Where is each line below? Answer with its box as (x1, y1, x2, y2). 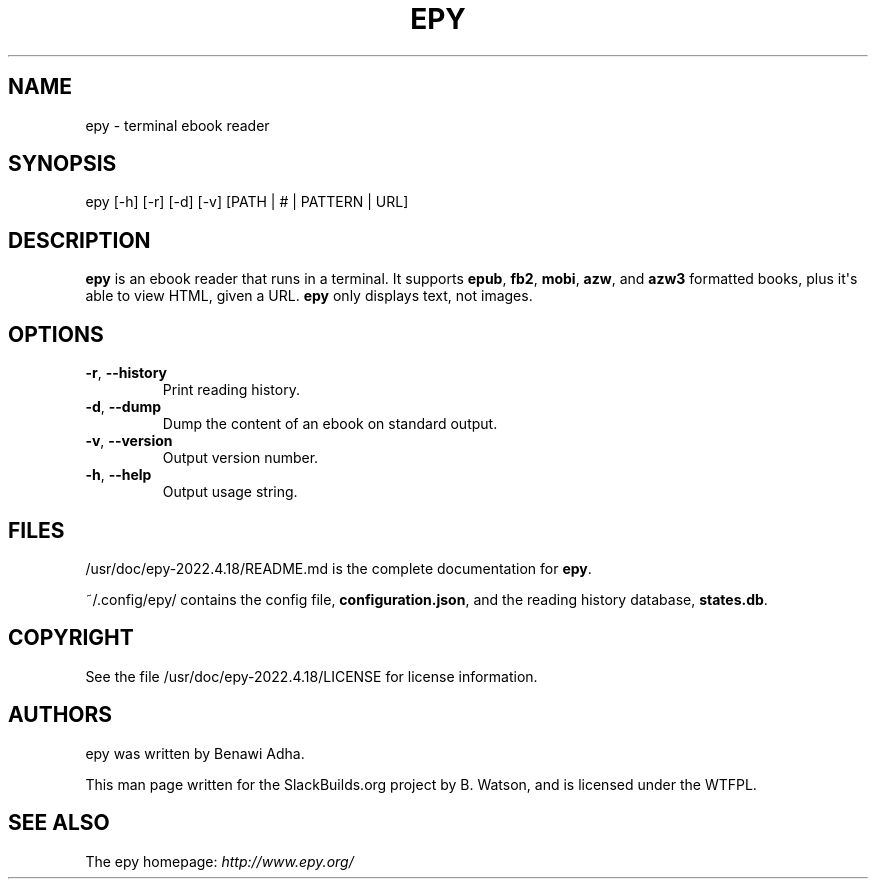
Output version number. (162, 449, 319, 467)
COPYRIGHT (8, 625, 134, 651)
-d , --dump (85, 398, 161, 416)
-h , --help (85, 466, 152, 484)
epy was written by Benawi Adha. (85, 744, 305, 762)
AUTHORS (8, 702, 113, 728)
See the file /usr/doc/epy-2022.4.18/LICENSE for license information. (85, 667, 538, 685)
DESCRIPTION (8, 227, 151, 253)
